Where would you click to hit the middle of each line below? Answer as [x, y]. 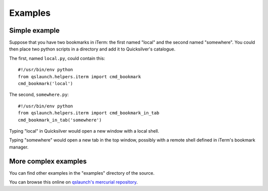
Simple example [34, 30]
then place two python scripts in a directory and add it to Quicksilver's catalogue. [92, 49]
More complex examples [48, 161]
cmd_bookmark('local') [46, 84]
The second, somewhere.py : [39, 95]
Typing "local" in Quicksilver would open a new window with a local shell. [84, 131]
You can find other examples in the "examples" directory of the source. [82, 173]
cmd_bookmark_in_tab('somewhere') [60, 120]
